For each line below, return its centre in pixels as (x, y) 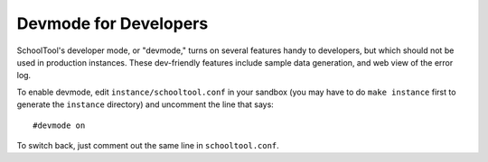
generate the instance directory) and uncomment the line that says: (145, 104)
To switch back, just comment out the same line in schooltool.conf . (148, 145)
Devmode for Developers (113, 23)
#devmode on (59, 125)
